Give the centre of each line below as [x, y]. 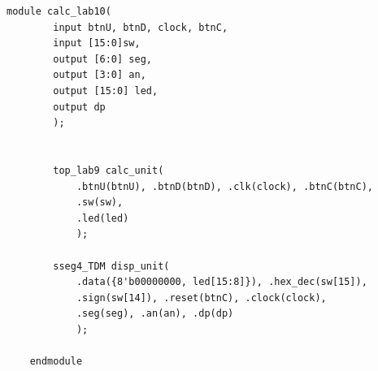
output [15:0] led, [106, 91]
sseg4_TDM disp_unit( [111, 266]
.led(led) [102, 218]
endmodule [56, 362]
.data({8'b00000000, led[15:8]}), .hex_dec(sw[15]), [222, 282]
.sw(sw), [100, 203]
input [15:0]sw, [97, 43]
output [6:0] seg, [102, 59]
